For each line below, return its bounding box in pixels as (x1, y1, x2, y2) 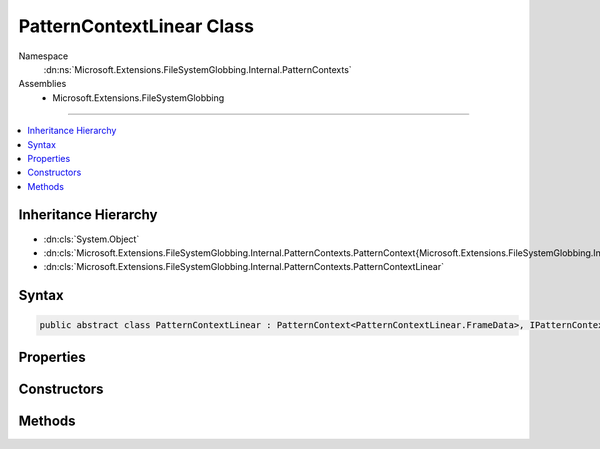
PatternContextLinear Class (18, 15, 255, 37)
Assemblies (18, 78, 67, 90)
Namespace (18, 50, 69, 62)
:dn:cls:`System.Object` (43, 233, 140, 245)
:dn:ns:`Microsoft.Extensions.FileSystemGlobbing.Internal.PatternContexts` (43, 63, 352, 75)
